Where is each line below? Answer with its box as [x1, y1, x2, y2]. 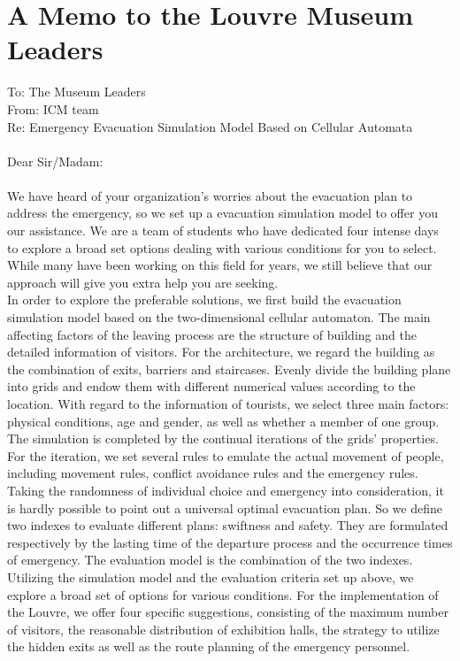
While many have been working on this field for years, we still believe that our [7, 256, 433, 274]
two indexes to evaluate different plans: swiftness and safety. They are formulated [7, 516, 448, 534]
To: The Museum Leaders [7, 82, 146, 101]
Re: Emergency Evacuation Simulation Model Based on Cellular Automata [7, 117, 413, 135]
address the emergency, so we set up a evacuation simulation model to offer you [7, 204, 438, 222]
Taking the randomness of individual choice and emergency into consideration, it [7, 480, 444, 499]
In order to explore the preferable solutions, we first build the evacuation [7, 290, 402, 309]
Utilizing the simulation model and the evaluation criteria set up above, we [7, 567, 414, 586]
